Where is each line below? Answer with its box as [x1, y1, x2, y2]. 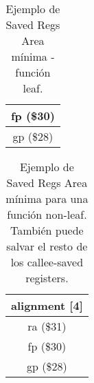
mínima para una [5, 190, 89, 206]
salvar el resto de [6, 238, 88, 254]
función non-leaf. [7, 206, 87, 222]
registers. [25, 270, 69, 286]
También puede [10, 222, 84, 238]
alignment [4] [11, 297, 83, 313]
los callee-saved [10, 254, 84, 270]
